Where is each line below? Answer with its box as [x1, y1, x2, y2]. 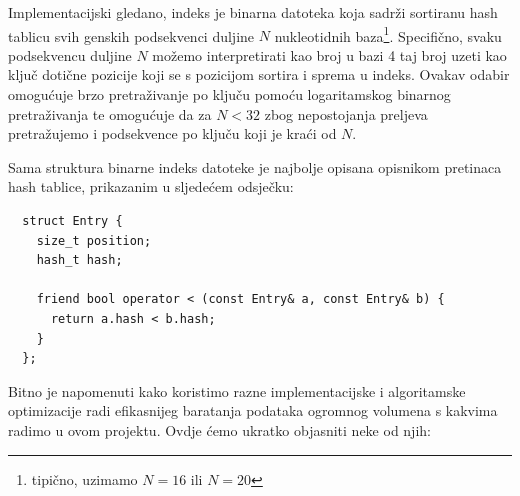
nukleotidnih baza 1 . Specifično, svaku [274, 22, 502, 46]
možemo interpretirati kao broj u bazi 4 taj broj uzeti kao [152, 44, 507, 65]
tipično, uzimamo [31, 468, 138, 489]
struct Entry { [22, 214, 123, 228]
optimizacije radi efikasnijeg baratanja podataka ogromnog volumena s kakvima [8, 400, 498, 421]
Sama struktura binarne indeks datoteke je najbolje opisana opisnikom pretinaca [8, 156, 502, 177]
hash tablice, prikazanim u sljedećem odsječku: [8, 176, 294, 197]
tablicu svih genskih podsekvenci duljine [8, 25, 255, 46]
